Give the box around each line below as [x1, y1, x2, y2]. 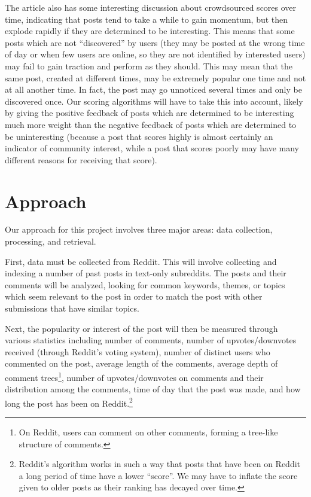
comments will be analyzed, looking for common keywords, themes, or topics [5, 278, 285, 291]
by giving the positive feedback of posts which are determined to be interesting [5, 106, 294, 119]
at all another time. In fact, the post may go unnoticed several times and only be [5, 83, 302, 96]
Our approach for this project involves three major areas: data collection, [5, 223, 273, 236]
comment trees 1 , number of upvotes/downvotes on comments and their [5, 369, 264, 383]
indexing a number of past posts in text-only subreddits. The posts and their [5, 267, 286, 279]
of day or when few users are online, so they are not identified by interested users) [5, 48, 306, 60]
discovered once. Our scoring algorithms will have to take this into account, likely [5, 94, 303, 107]
